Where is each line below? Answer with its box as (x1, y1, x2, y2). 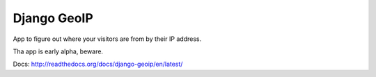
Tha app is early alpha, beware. (13, 47, 104, 55)
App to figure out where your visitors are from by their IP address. (13, 35, 202, 43)
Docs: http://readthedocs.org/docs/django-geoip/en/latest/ (13, 60, 183, 69)
